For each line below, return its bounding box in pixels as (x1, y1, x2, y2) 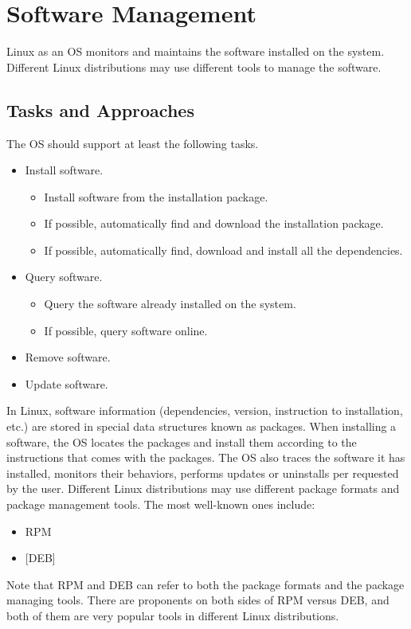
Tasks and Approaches (6, 97, 194, 122)
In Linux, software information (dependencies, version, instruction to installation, (6, 402, 403, 419)
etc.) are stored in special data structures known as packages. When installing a (6, 418, 397, 435)
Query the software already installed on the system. (44, 295, 296, 312)
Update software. (25, 375, 108, 392)
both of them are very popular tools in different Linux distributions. (6, 607, 339, 623)
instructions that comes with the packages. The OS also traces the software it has (6, 449, 405, 466)
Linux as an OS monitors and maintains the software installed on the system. (6, 43, 385, 60)
